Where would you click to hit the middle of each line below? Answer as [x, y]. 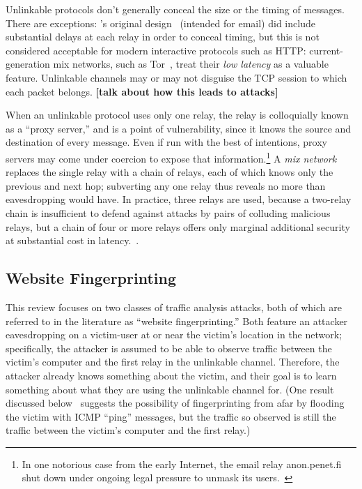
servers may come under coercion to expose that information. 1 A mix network [171, 157]
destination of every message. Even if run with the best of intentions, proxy [166, 142]
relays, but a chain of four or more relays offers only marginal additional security [178, 226]
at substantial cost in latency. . [72, 240]
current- [326, 50]
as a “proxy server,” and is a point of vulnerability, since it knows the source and [179, 128]
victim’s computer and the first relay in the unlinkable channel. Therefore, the [173, 362]
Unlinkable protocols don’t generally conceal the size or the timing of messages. [175, 9]
